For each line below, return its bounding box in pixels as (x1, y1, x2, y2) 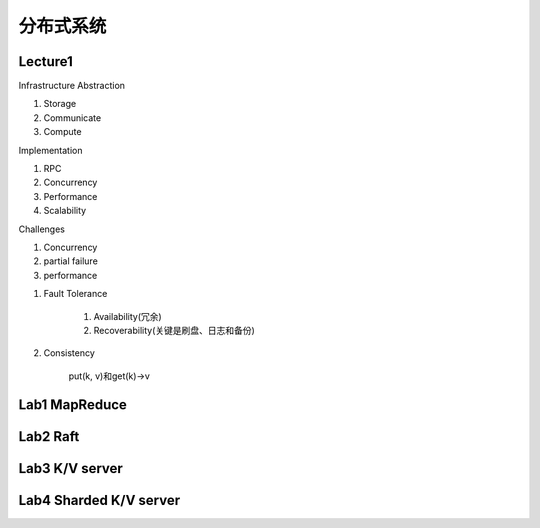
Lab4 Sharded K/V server (18, 491, 180, 509)
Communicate (43, 111, 102, 124)
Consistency (43, 347, 95, 359)
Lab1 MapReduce (18, 396, 127, 413)
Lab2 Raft (18, 428, 80, 445)
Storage (43, 98, 77, 110)
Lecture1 (18, 53, 74, 70)
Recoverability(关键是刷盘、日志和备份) (93, 324, 255, 336)
